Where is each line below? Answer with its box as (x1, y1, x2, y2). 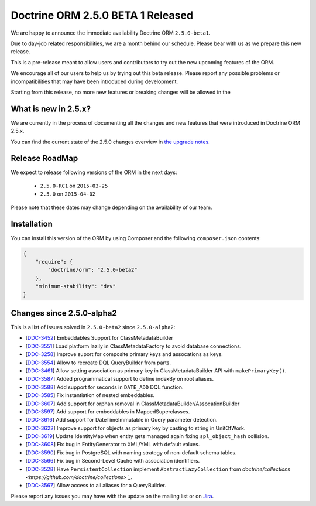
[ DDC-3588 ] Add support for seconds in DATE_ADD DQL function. (25, 384, 184, 391)
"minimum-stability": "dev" (35, 283, 116, 290)
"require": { (35, 258, 73, 265)
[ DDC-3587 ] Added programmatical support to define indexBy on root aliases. (25, 375, 214, 382)
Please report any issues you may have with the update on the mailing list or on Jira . (11, 493, 214, 500)
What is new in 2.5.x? (11, 104, 91, 114)
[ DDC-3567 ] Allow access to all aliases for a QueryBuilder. (25, 482, 167, 489)
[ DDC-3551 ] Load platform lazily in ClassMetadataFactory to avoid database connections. (25, 343, 242, 350)
